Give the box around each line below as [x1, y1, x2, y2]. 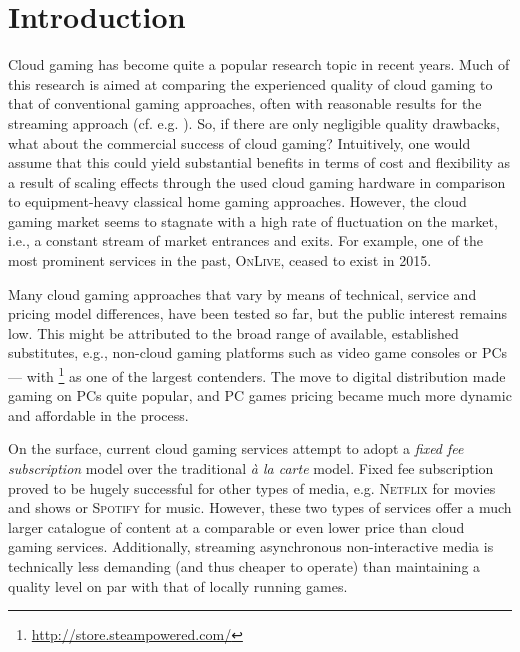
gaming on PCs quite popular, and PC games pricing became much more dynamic [8, 385, 512, 406]
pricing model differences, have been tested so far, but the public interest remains [8, 303, 508, 324]
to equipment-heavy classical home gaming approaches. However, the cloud [8, 191, 467, 212]
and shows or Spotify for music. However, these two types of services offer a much [8, 497, 512, 518]
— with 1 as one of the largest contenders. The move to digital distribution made [8, 363, 506, 386]
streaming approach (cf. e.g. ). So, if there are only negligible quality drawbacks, [8, 112, 500, 133]
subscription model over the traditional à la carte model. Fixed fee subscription [8, 458, 494, 479]
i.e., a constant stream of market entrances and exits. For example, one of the [8, 230, 484, 251]
